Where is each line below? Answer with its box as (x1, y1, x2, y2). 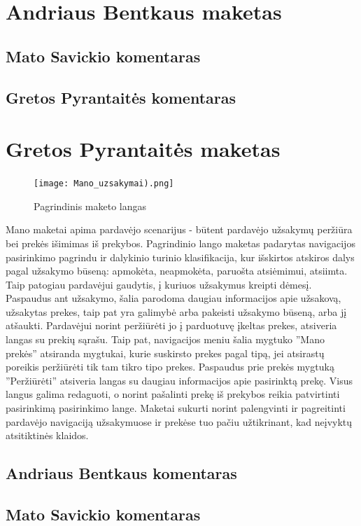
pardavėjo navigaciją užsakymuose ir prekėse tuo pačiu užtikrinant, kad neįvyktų (6, 414, 353, 429)
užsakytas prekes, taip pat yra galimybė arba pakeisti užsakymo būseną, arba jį (6, 304, 347, 319)
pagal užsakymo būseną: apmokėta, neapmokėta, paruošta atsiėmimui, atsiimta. (6, 263, 348, 278)
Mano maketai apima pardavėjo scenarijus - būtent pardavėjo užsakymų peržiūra (6, 222, 353, 237)
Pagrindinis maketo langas (34, 198, 147, 213)
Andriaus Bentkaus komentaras (6, 462, 237, 484)
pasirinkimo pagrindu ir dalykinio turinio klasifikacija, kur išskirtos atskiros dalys (6, 249, 355, 264)
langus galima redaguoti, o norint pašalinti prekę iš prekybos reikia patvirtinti (6, 387, 340, 401)
